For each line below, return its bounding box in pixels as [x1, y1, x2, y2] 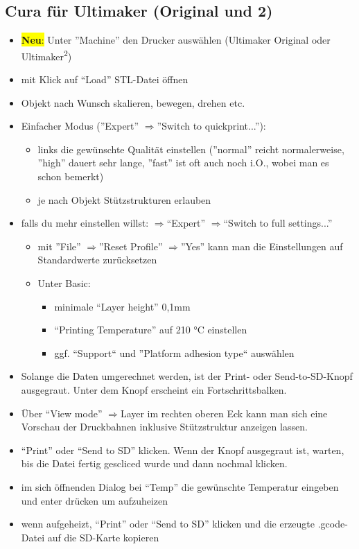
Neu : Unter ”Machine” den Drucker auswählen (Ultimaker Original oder [21, 33, 331, 47]
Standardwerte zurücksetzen [37, 252, 157, 267]
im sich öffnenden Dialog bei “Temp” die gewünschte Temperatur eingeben [21, 479, 339, 494]
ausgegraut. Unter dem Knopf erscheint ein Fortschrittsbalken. [21, 382, 287, 397]
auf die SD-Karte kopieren [47, 530, 159, 544]
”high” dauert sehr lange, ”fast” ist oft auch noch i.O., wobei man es [37, 155, 329, 170]
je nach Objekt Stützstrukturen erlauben [37, 192, 211, 207]
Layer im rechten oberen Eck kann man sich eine [120, 406, 328, 420]
